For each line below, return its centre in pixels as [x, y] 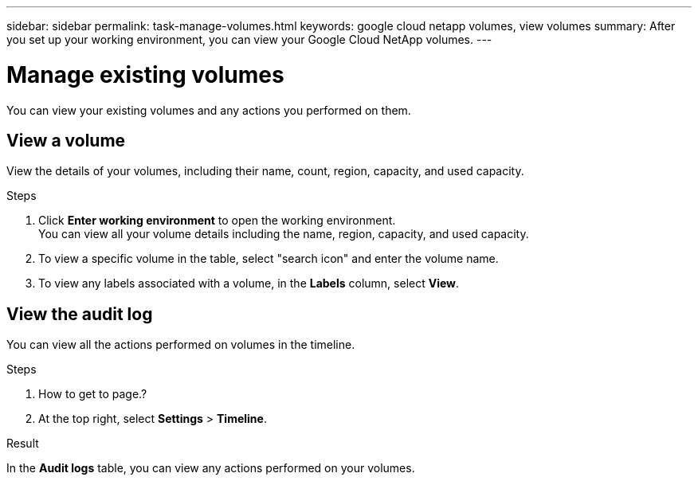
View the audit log [80, 314]
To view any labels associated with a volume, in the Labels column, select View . [249, 284]
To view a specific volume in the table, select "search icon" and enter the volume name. [269, 259]
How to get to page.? [93, 394]
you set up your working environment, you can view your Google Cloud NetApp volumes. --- [249, 39]
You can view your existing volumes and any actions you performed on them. [209, 110]
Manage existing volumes [145, 74]
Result [23, 444]
